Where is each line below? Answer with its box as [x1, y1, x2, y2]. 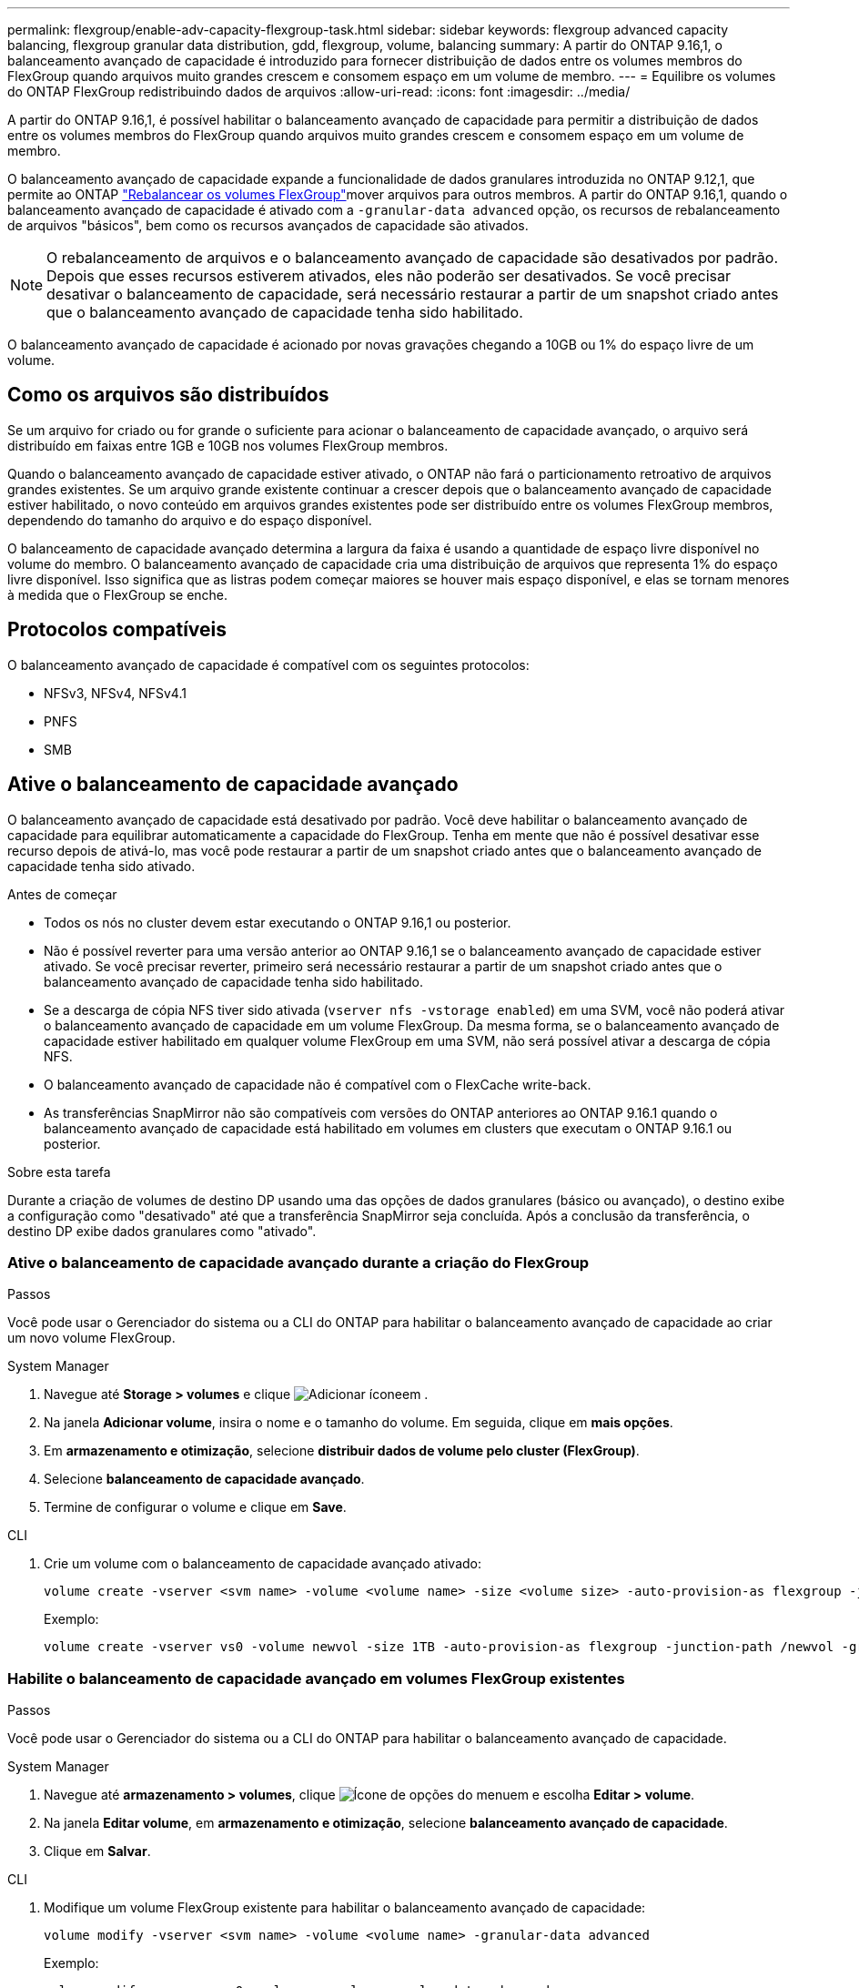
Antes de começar [7, 886, 117, 902]
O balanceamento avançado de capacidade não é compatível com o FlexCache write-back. [44, 1076, 591, 1092]
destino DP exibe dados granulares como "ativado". [7, 1222, 317, 1239]
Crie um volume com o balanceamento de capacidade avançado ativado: [44, 1556, 481, 1572]
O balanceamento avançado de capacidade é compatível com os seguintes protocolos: [7, 656, 530, 673]
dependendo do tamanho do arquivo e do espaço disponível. [7, 512, 372, 528]
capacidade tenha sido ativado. [7, 857, 196, 874]
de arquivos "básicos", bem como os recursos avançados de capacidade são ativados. [7, 218, 529, 233]
